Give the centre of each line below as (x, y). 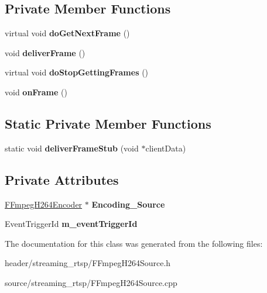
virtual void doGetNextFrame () (67, 33)
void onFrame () (36, 92)
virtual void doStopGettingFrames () (77, 72)
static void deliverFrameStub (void (72, 148)
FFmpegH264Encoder (44, 204)
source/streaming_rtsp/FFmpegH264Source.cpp (91, 282)
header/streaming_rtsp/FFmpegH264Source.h (88, 263)
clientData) (166, 148)
